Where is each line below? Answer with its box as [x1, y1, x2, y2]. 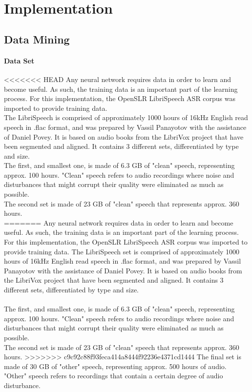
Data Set [4, 55, 35, 65]
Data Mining [4, 31, 70, 46]
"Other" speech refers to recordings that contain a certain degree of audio [4, 371, 223, 381]
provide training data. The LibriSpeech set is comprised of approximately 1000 [4, 246, 240, 256]
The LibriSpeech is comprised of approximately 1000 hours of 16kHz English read [4, 112, 248, 123]
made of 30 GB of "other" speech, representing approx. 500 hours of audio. [4, 361, 227, 371]
